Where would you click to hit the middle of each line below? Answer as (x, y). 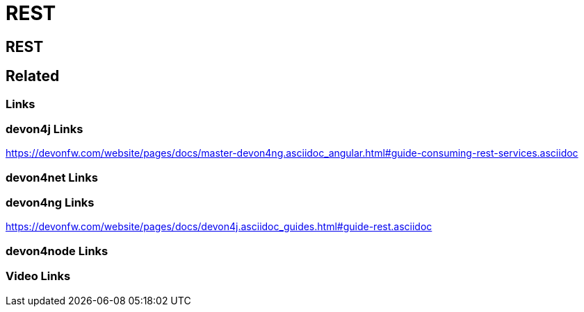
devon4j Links (44, 129)
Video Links (38, 276)
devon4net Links (52, 177)
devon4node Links (57, 251)
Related (33, 76)
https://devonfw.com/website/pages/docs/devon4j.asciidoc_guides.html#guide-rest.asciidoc (219, 227)
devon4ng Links (50, 203)
